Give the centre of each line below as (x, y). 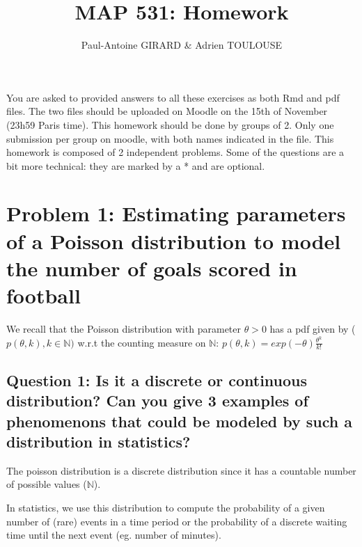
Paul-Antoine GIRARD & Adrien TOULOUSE (182, 45)
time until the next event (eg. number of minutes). (114, 535)
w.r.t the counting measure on (142, 342)
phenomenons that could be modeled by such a (179, 421)
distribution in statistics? (99, 442)
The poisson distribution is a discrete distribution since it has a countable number (181, 470)
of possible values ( (47, 484)
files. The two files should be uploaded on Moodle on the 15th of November (167, 111)
